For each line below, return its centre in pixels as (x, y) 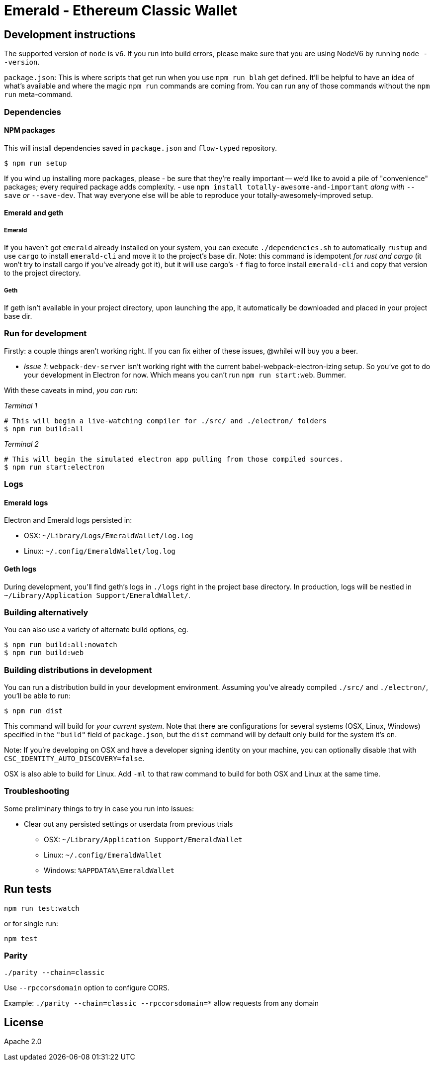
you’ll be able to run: (38, 696)
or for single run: (31, 923)
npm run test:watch (42, 908)
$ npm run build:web (44, 653)
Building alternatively (46, 612)
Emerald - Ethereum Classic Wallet (121, 10)
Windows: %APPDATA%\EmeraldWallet (109, 870)
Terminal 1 (21, 405)
